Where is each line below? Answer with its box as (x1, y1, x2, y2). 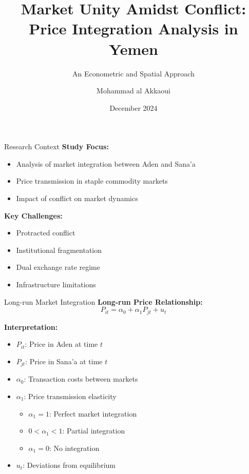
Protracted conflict (16, 227, 75, 238)
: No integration (49, 442, 100, 453)
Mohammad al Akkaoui (97, 85, 170, 96)
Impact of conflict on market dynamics (16, 193, 138, 204)
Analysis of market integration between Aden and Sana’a (16, 158, 196, 169)
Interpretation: (4, 321, 58, 332)
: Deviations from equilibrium (23, 460, 116, 470)
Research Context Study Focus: (4, 141, 109, 152)
